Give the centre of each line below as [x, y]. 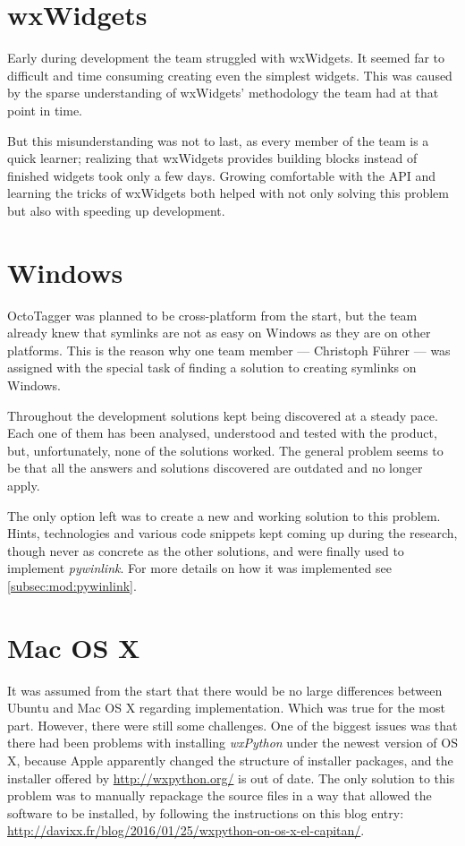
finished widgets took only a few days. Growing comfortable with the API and [221, 175]
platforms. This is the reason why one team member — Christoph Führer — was [229, 350]
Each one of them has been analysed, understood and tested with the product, [222, 433]
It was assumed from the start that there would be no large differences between [225, 690]
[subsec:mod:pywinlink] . [72, 585]
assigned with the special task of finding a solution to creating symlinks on [212, 367]
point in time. [45, 110]
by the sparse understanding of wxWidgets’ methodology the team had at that [223, 93]
